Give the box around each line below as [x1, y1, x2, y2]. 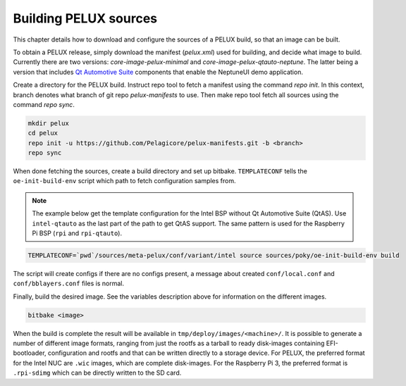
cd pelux [27, 129, 59, 137]
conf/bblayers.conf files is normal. [13, 279, 125, 288]
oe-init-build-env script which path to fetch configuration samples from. [13, 177, 236, 185]
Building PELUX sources [13, 11, 158, 26]
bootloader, [13, 349, 47, 357]
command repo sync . [13, 100, 75, 108]
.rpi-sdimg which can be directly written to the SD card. [13, 368, 182, 377]
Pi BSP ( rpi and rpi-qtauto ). [32, 229, 123, 237]
